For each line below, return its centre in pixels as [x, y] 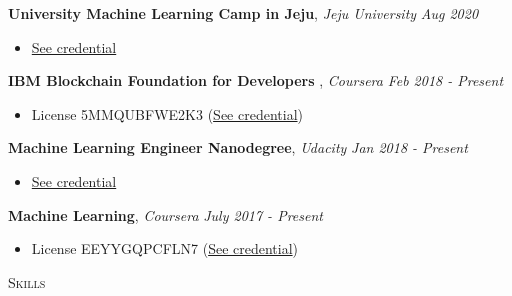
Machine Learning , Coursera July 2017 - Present [165, 214]
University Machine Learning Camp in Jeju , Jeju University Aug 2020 [243, 13]
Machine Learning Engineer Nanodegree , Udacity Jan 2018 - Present [238, 147]
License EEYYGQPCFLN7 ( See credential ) [165, 248]
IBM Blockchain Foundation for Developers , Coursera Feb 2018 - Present [256, 80]
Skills [27, 281]
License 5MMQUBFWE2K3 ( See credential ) [167, 113]
